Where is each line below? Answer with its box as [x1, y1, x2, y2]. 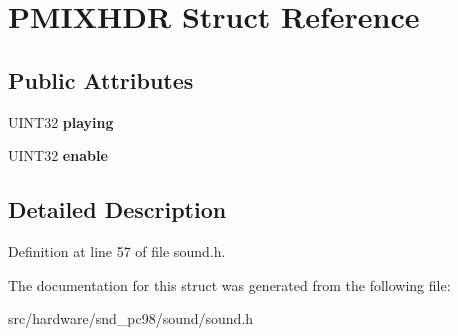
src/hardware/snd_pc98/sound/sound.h [8, 308, 254, 329]
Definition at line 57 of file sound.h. [8, 240, 226, 261]
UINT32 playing [8, 111, 114, 132]
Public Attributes [8, 64, 194, 95]
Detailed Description [8, 194, 227, 225]
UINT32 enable [8, 145, 108, 166]
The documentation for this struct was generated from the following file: [8, 274, 451, 295]
